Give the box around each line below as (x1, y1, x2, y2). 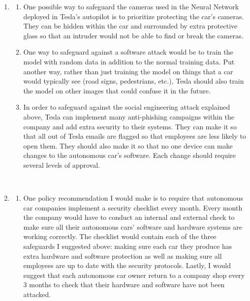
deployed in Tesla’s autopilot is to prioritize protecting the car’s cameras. (23, 11, 244, 21)
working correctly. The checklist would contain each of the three (23, 231, 217, 241)
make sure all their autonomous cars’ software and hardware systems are (23, 221, 243, 232)
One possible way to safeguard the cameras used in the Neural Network (23, 1, 239, 11)
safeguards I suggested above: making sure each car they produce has (23, 241, 232, 251)
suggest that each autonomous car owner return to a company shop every (23, 270, 245, 280)
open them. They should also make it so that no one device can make (23, 140, 233, 150)
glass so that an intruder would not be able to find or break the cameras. (23, 30, 244, 40)
